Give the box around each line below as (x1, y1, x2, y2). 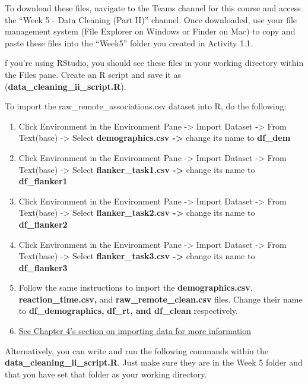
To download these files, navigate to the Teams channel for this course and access (5, 2, 301, 14)
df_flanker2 (18, 218, 68, 230)
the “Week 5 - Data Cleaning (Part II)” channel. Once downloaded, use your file (5, 13, 297, 26)
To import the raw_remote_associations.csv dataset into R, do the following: (5, 100, 287, 112)
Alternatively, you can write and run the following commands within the (5, 344, 268, 357)
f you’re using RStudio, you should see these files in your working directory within (5, 56, 304, 69)
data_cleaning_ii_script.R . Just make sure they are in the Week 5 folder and (5, 356, 303, 369)
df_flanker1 (18, 175, 68, 187)
